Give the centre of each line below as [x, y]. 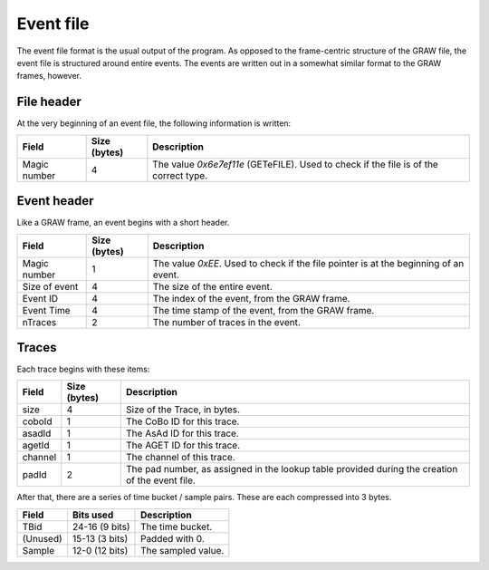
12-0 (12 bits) [101, 550]
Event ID [40, 298]
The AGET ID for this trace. [183, 446]
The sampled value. [182, 550]
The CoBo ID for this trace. [182, 421]
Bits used [93, 515]
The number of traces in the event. [226, 322]
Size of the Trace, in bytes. [182, 410]
